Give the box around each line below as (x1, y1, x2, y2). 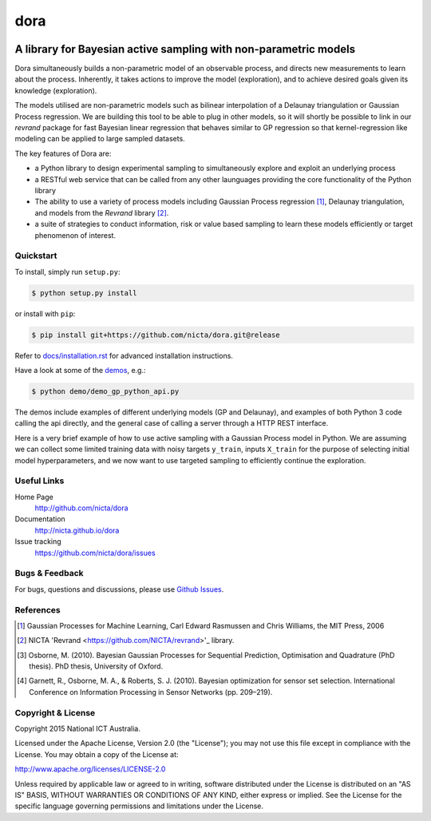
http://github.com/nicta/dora (34, 503, 129, 513)
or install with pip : (14, 308, 76, 319)
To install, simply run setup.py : (14, 267, 121, 276)
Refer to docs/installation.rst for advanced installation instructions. (14, 351, 233, 360)
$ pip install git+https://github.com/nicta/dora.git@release (31, 330, 280, 339)
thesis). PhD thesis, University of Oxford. (29, 661, 164, 671)
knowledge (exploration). (14, 85, 97, 95)
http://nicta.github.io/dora (34, 526, 120, 535)
